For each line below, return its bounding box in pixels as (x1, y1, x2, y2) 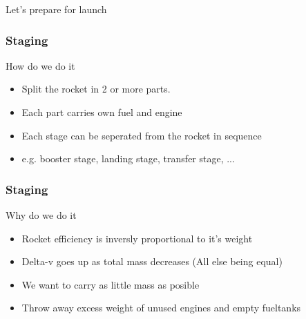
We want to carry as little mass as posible (21, 277, 200, 291)
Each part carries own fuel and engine (21, 105, 182, 119)
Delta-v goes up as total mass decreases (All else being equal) (21, 254, 283, 269)
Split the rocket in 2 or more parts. (21, 81, 171, 96)
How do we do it (6, 58, 75, 72)
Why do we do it (6, 208, 77, 222)
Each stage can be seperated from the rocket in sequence (21, 128, 262, 142)
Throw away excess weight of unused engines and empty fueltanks (21, 300, 301, 315)
